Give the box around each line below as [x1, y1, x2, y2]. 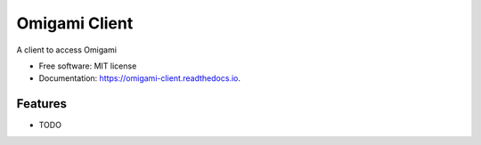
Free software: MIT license [38, 60, 137, 71]
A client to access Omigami [16, 44, 118, 55]
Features [16, 96, 67, 111]
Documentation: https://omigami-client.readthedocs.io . [38, 73, 240, 84]
